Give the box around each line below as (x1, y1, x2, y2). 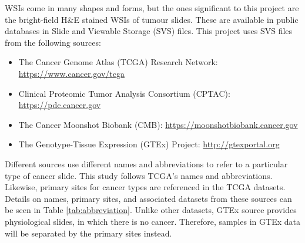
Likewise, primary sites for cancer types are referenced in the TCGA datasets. (5, 181, 286, 193)
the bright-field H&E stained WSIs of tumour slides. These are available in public (5, 13, 299, 25)
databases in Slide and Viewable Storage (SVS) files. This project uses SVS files (5, 25, 293, 37)
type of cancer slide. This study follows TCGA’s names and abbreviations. (5, 169, 273, 181)
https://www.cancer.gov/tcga (18, 67, 125, 79)
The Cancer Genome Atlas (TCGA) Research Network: (18, 56, 218, 68)
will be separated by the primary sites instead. (5, 227, 172, 239)
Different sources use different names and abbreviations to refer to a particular (5, 157, 288, 170)
